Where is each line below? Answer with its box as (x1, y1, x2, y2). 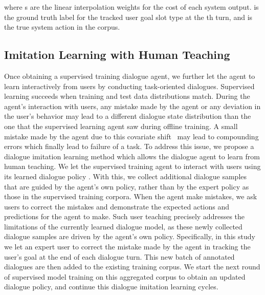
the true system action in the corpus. (4, 22, 120, 32)
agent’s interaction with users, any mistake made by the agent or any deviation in (4, 100, 261, 111)
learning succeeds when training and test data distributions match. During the (4, 91, 250, 101)
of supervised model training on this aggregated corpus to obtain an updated (4, 271, 246, 282)
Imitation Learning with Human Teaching (4, 47, 230, 62)
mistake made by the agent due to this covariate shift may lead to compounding (4, 131, 259, 141)
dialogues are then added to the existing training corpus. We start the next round (4, 261, 260, 272)
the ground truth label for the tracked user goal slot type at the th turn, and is (4, 11, 253, 22)
